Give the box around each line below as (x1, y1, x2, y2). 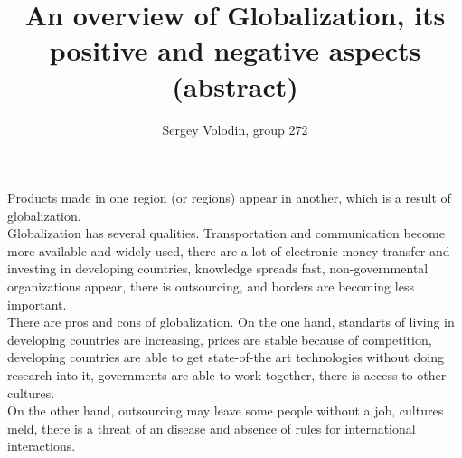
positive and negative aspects (49, 32, 421, 69)
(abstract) (172, 67, 298, 104)
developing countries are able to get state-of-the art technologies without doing (7, 348, 444, 367)
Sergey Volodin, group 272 (162, 119, 308, 138)
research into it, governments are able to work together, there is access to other (7, 366, 447, 385)
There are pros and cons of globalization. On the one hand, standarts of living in (7, 312, 455, 331)
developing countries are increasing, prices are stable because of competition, (7, 329, 432, 348)
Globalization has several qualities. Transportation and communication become (7, 224, 445, 243)
